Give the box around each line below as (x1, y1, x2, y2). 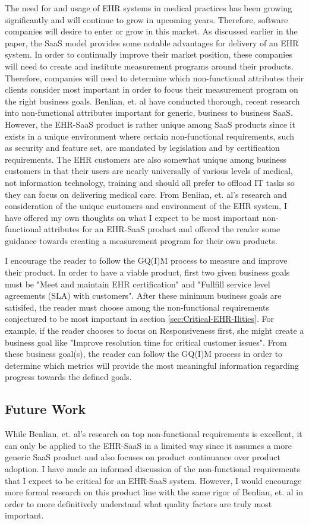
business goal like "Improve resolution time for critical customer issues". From (5, 336, 287, 348)
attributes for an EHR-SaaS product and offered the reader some (43, 223, 280, 235)
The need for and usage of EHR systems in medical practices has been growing (5, 2, 292, 14)
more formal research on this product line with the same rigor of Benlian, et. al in (5, 486, 303, 498)
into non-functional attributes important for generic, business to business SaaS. (5, 106, 293, 119)
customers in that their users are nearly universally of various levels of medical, (5, 165, 293, 177)
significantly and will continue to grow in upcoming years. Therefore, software (5, 13, 288, 26)
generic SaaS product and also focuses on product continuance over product (5, 451, 281, 463)
